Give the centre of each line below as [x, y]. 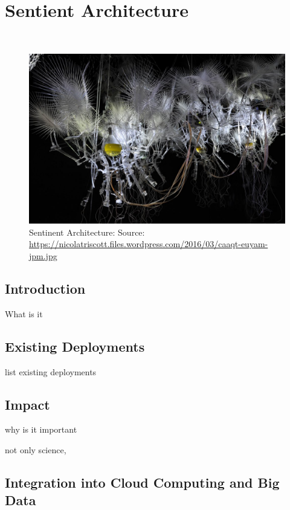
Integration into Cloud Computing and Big [142, 483]
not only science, [36, 450]
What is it [24, 313]
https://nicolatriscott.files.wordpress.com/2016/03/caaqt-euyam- [149, 244]
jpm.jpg [43, 256]
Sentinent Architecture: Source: [87, 232]
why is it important [41, 429]
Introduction [45, 289]
